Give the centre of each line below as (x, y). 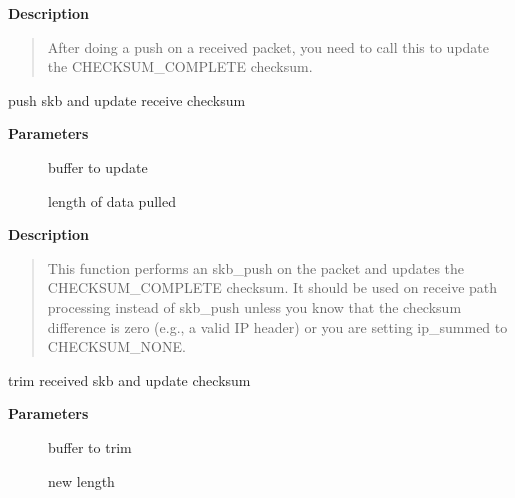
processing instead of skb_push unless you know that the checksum (254, 306)
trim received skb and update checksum (129, 379)
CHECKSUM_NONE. (116, 346)
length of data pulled (112, 200)
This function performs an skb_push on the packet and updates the (256, 267)
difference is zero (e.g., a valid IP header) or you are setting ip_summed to (277, 326)
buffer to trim (90, 446)
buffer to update (98, 166)
